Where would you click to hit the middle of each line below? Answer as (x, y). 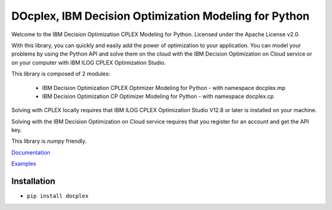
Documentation (31, 152)
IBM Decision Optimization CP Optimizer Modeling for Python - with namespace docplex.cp (158, 96)
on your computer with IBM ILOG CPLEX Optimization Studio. (89, 62)
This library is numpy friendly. (49, 141)
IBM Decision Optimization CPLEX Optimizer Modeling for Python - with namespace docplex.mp (164, 88)
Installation (33, 182)
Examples (24, 164)
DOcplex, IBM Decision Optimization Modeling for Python (160, 16)
